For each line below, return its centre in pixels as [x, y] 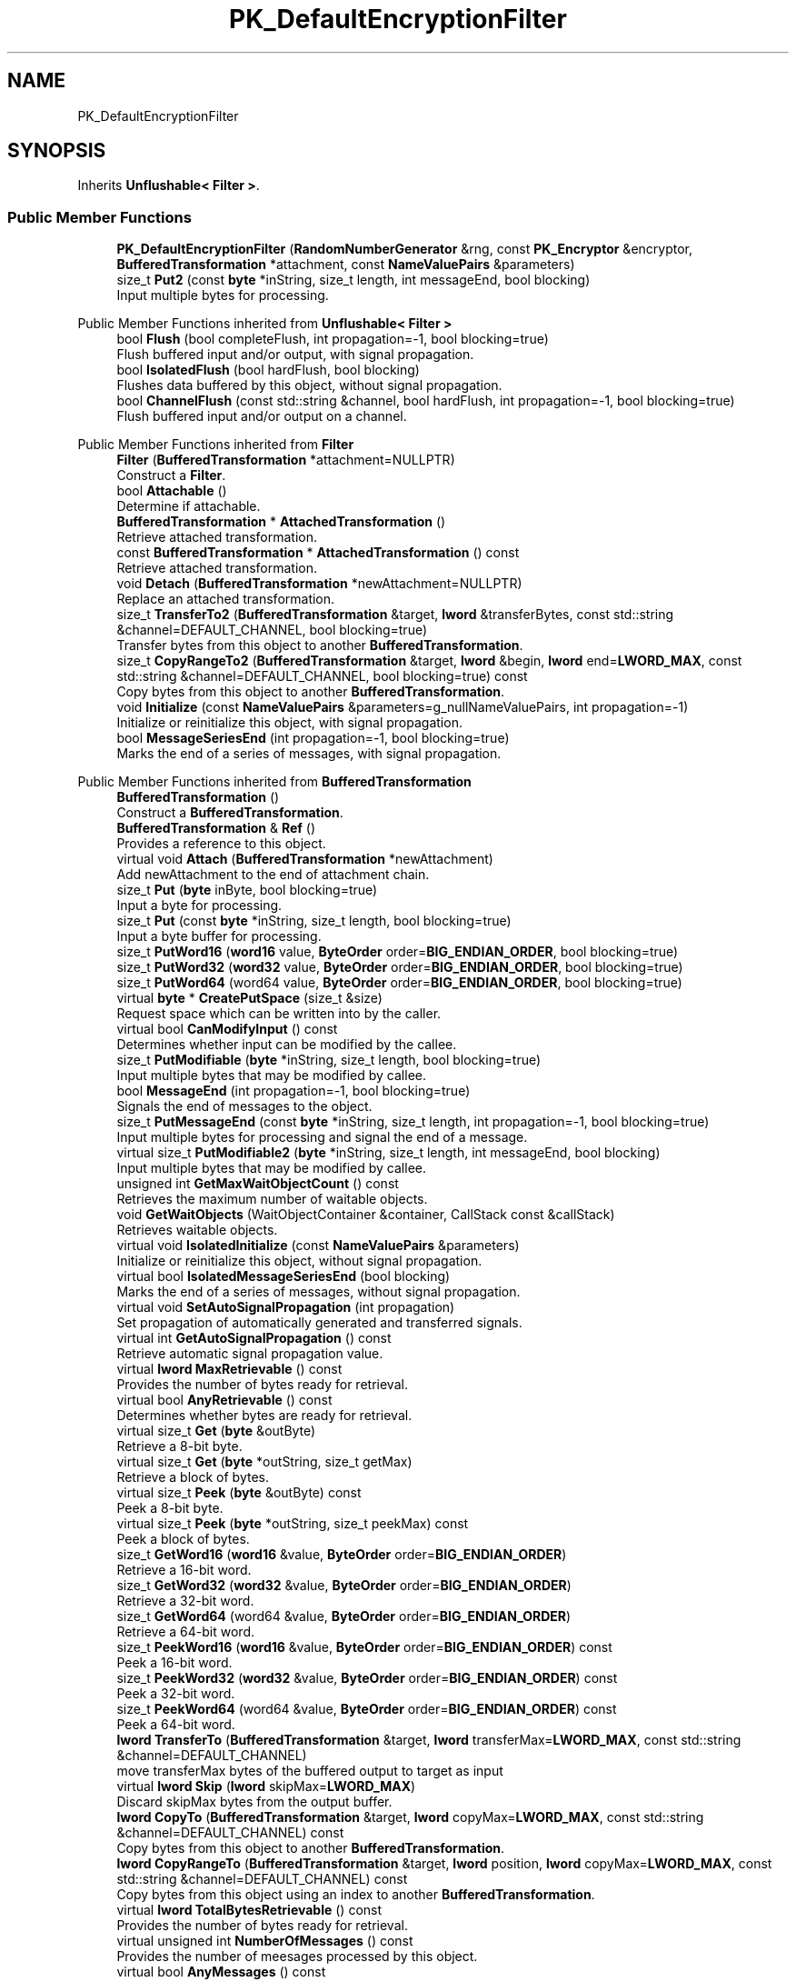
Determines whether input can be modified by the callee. [287, 1045]
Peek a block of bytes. [183, 1539]
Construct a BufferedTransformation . [230, 813]
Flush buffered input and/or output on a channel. [262, 416]
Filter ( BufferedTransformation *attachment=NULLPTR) [286, 460]
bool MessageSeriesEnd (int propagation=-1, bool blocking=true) [313, 738]
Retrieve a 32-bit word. [185, 1601]
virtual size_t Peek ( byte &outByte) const [239, 1493]
